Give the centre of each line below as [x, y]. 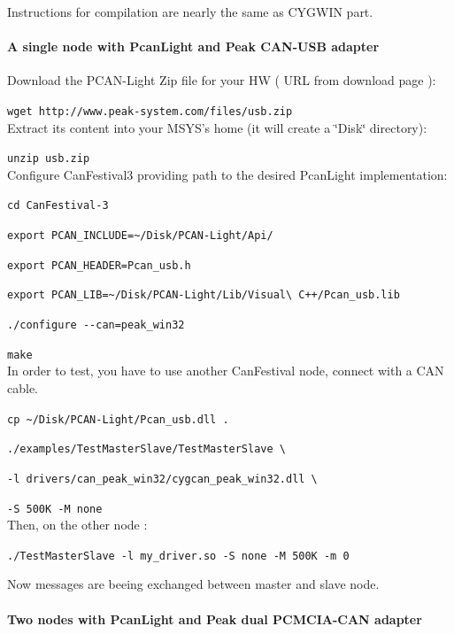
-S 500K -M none [55, 509]
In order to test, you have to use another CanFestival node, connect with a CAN [226, 371]
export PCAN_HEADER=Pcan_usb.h [99, 265]
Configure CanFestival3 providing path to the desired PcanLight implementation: [227, 174]
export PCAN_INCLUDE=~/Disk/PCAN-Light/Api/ [140, 236]
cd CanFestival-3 [58, 206]
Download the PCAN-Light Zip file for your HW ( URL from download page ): [222, 80]
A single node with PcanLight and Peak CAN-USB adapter [193, 46]
